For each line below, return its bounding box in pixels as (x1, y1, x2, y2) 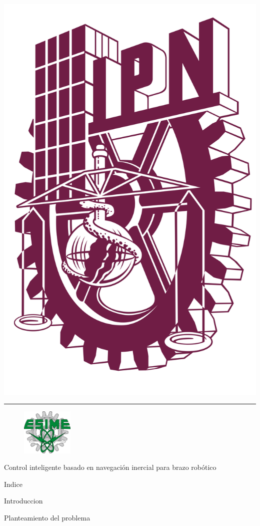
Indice (4, 478, 22, 489)
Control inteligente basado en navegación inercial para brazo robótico (4, 462, 216, 472)
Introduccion (4, 495, 43, 506)
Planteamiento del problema (4, 512, 90, 522)
